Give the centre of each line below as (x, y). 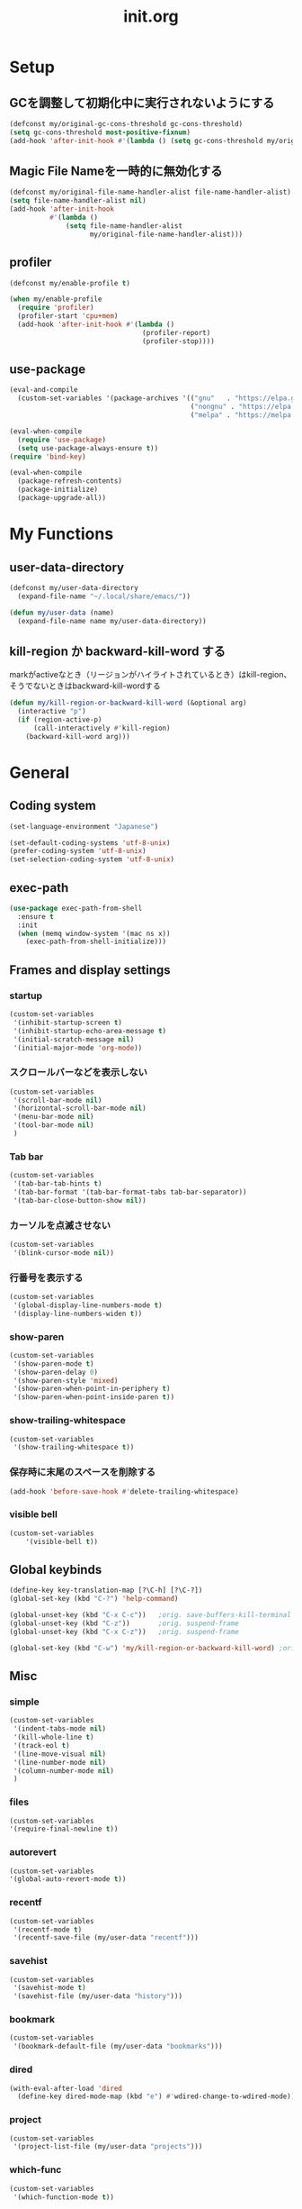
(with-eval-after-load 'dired (66, 2088)
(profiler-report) (177, 332)
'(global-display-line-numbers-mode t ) (88, 1305)
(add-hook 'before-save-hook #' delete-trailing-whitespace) (124, 1491)
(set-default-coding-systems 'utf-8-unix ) (90, 843)
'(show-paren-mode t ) (53, 1364)
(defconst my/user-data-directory (74, 587)
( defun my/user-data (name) (62, 613)
